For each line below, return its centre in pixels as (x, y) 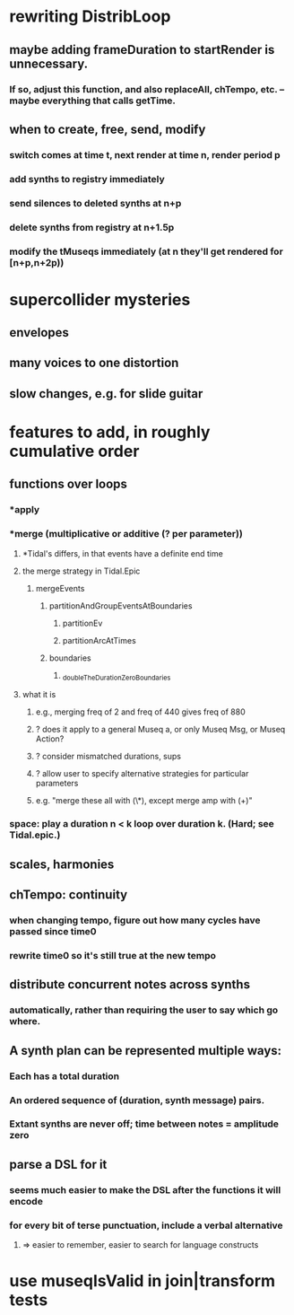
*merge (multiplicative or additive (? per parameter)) (126, 534)
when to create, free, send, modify (108, 129)
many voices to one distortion (94, 363)
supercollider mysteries (100, 299)
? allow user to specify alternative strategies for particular (142, 774)
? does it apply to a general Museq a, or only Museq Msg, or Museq (160, 730)
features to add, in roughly (110, 432)
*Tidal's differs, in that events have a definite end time (123, 553)
